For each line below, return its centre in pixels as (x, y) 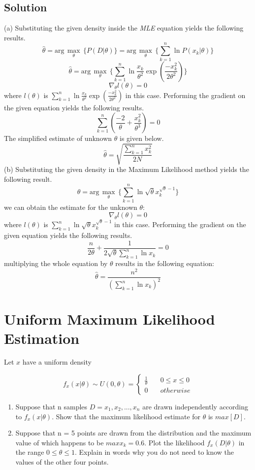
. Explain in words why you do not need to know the (154, 452)
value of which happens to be (60, 442)
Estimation (42, 338)
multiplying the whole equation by (56, 263)
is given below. (142, 138)
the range (30, 452)
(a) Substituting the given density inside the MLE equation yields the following (124, 28)
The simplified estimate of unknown (58, 138)
